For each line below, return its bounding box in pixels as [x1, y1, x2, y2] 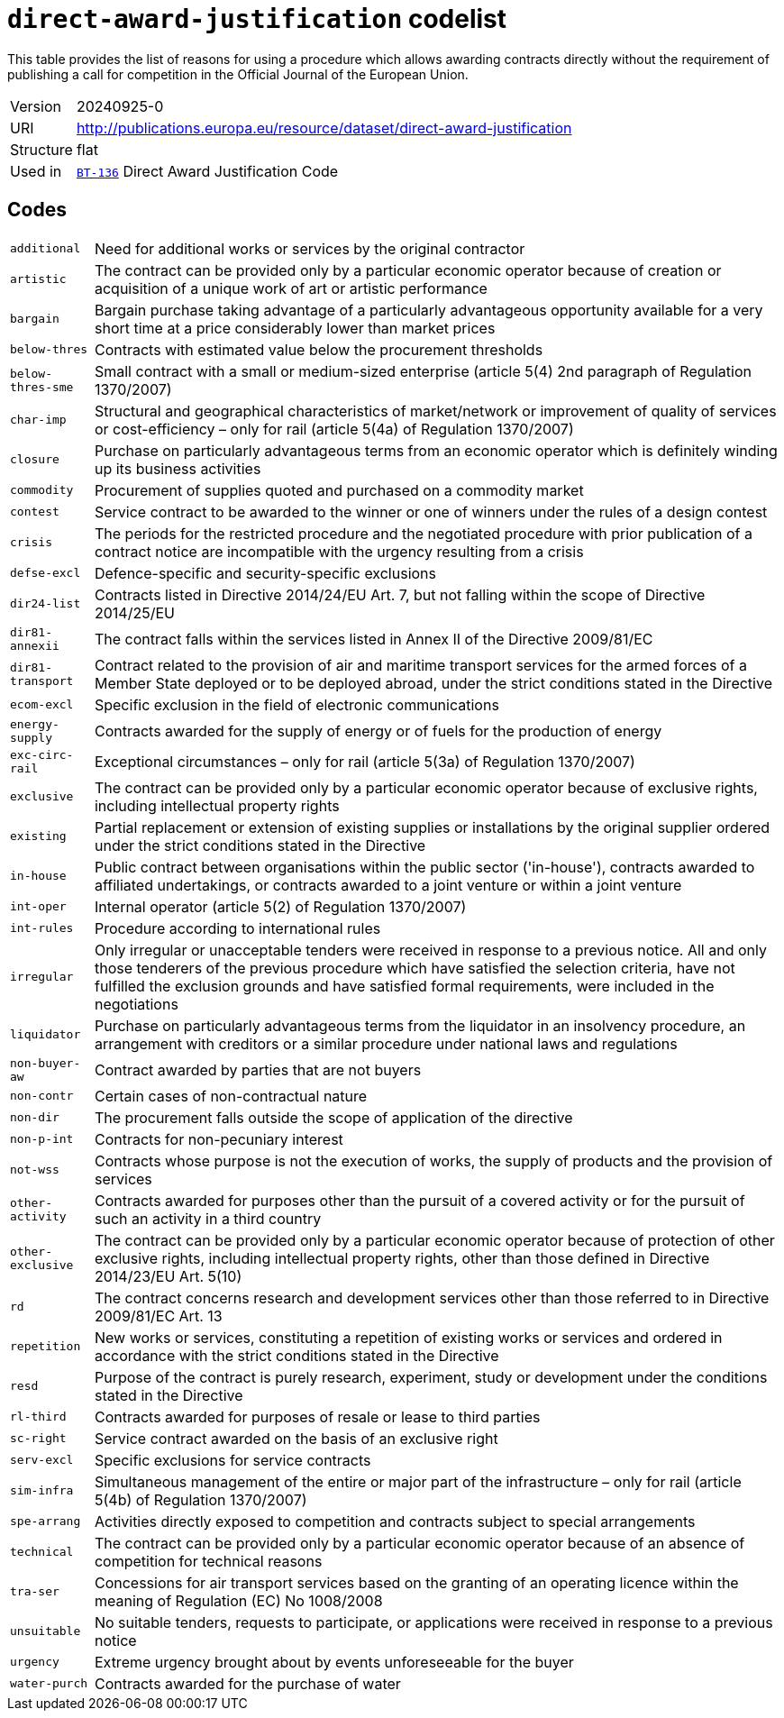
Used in [10, 161, 62, 180]
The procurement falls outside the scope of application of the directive [94, 1108, 573, 1127]
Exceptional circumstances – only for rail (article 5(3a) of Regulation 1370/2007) [94, 752, 635, 771]
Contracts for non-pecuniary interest [94, 1129, 343, 1148]
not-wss [10, 1163, 59, 1177]
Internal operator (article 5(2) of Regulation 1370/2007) [94, 897, 467, 916]
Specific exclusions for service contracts [94, 1450, 371, 1469]
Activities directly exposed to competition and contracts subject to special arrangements [94, 1512, 696, 1531]
